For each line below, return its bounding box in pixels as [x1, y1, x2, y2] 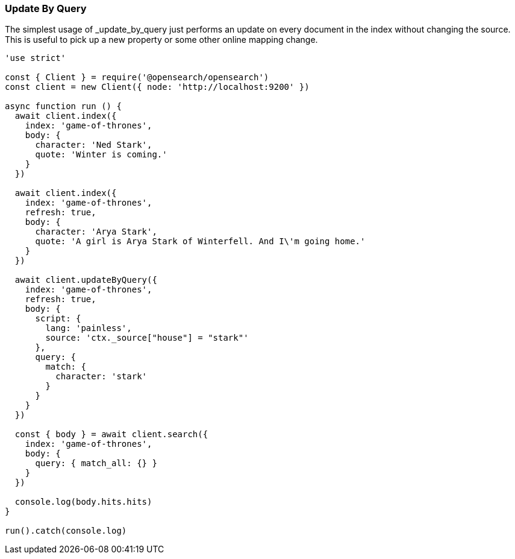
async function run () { [5, 101, 122, 112]
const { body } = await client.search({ [14, 429, 208, 440]
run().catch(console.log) [5, 526, 127, 536]
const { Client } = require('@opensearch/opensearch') [5, 72, 269, 83]
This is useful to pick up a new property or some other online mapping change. [5, 34, 318, 45]
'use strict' [5, 53, 66, 63]
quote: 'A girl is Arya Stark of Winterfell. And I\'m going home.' [35, 236, 366, 247]
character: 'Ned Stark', [35, 140, 152, 150]
